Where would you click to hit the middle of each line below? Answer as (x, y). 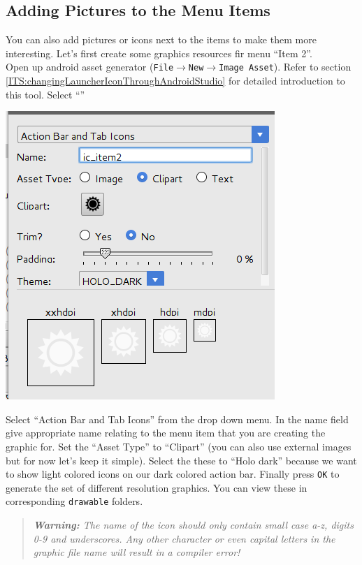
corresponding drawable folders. (74, 501)
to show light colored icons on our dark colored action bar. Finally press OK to (173, 474)
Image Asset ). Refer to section (285, 67)
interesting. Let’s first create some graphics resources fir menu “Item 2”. (159, 53)
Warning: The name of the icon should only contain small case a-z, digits (193, 525)
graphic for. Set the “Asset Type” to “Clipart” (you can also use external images (179, 447)
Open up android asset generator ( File (90, 67)
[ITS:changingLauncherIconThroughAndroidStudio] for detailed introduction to (175, 81)
